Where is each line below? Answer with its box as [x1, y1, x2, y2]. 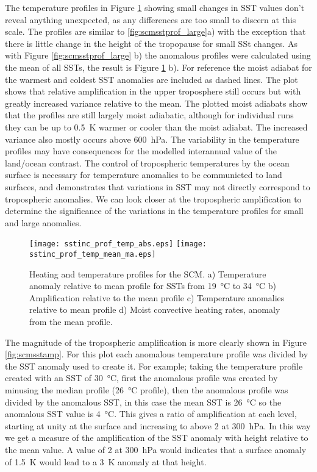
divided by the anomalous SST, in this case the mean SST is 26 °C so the [5, 395, 282, 408]
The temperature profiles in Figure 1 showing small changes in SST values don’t [5, 1, 305, 13]
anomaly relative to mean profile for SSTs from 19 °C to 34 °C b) [29, 279, 277, 292]
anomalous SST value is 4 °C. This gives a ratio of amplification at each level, [5, 407, 297, 420]
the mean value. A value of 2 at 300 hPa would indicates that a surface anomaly [5, 443, 307, 456]
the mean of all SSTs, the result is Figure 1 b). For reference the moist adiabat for [5, 60, 312, 73]
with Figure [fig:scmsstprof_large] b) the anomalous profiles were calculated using [5, 49, 311, 62]
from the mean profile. [29, 315, 113, 327]
